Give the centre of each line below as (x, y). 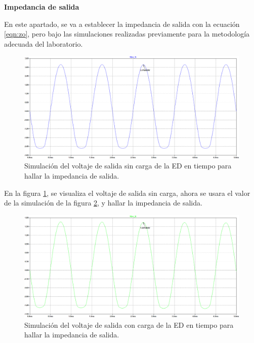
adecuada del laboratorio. (44, 43)
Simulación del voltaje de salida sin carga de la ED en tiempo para (128, 166)
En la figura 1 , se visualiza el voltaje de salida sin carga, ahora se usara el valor (127, 193)
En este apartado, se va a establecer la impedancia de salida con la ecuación (122, 24)
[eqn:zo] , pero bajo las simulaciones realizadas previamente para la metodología (127, 34)
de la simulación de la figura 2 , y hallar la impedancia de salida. (103, 203)
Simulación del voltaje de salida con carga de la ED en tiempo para (129, 324)
